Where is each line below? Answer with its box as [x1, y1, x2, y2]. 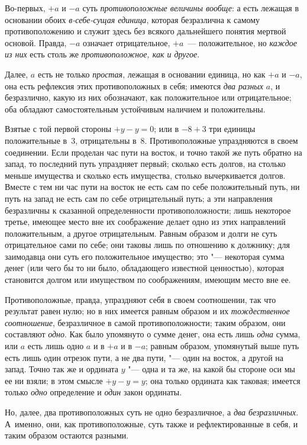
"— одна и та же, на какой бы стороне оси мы [128, 363, 295, 375]
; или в [154, 122, 179, 135]
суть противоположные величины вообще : [82, 2, 234, 14]
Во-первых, [5, 2, 46, 14]
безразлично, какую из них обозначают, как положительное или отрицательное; [5, 91, 292, 104]
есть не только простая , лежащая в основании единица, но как [37, 67, 266, 80]
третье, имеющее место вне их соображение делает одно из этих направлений [5, 215, 286, 228]
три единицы [209, 122, 256, 135]
